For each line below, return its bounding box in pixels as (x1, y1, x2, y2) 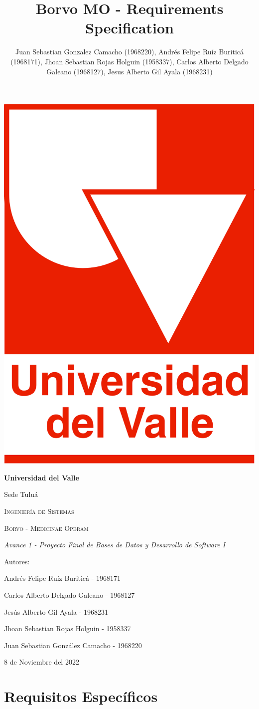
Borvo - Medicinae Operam (4, 522, 89, 533)
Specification (85, 17, 174, 38)
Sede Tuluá (4, 489, 38, 499)
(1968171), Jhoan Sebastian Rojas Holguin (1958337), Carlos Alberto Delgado (10, 56, 249, 66)
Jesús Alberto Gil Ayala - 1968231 (4, 606, 108, 617)
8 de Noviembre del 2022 (4, 657, 79, 667)
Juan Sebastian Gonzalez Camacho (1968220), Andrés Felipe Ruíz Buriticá (15, 46, 244, 57)
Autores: (4, 556, 30, 566)
